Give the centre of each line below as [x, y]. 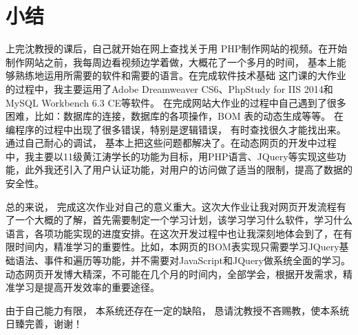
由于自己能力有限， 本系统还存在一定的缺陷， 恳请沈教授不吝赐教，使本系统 [178, 310]
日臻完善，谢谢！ [44, 324]
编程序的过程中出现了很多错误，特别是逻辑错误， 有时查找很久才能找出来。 [176, 129]
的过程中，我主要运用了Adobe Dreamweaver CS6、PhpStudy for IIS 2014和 [169, 88]
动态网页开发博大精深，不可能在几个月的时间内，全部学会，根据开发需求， [174, 273]
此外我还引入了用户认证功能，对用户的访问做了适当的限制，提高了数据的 [188, 170]
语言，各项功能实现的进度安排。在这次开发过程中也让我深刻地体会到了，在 [174, 233]
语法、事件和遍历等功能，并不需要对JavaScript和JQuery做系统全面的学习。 [182, 260]
